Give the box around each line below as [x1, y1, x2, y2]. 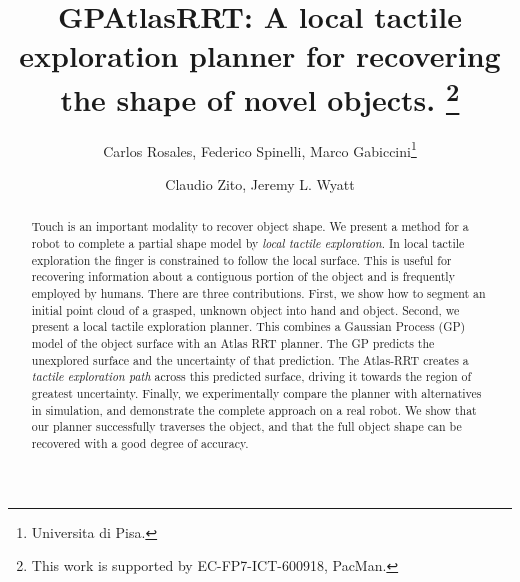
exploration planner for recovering [19, 35, 501, 76]
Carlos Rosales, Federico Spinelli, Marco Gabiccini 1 [103, 137, 417, 161]
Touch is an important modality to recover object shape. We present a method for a [31, 218, 469, 235]
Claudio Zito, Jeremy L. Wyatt [165, 174, 355, 195]
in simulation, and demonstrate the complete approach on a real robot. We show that [31, 401, 477, 418]
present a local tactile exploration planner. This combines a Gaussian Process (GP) [31, 318, 466, 335]
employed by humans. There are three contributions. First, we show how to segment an [31, 285, 486, 302]
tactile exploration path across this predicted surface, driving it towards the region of [31, 368, 472, 385]
